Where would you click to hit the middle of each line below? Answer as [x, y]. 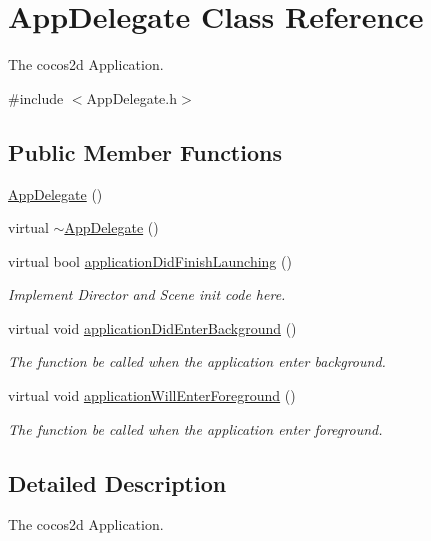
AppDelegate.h [131, 97]
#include [36, 97]
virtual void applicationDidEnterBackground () [152, 327]
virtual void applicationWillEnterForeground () [152, 395]
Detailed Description [117, 482]
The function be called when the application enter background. [197, 361]
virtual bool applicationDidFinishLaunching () [150, 260]
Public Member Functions [145, 151]
